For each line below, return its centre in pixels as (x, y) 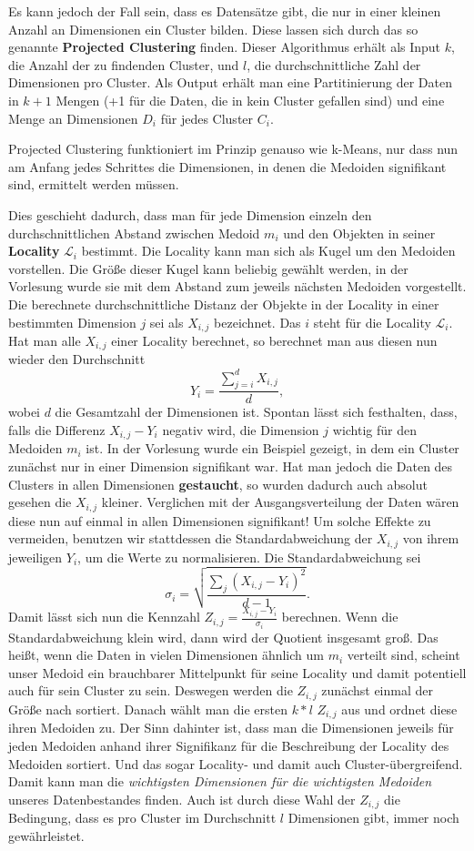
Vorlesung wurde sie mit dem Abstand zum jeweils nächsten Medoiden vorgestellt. (237, 286)
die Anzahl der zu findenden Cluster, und (124, 64)
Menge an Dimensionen (73, 118)
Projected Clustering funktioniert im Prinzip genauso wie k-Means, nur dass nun (233, 149)
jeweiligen (35, 557)
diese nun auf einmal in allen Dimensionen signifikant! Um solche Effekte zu (220, 520)
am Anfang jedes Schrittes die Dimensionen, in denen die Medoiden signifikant (227, 166)
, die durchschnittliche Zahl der (334, 64)
